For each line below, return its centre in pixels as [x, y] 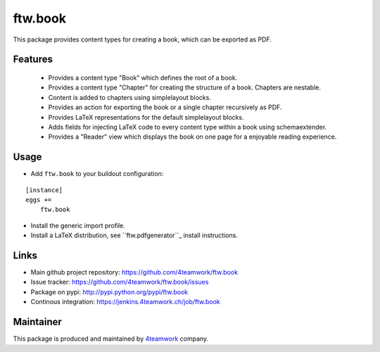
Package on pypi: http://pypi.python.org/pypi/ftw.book [109, 291]
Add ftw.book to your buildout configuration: [97, 174]
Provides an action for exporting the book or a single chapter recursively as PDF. [165, 107]
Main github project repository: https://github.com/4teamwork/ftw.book [134, 272]
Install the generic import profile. [78, 225]
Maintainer [38, 322]
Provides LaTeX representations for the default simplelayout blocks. [146, 117]
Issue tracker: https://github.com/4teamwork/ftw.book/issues [120, 282]
